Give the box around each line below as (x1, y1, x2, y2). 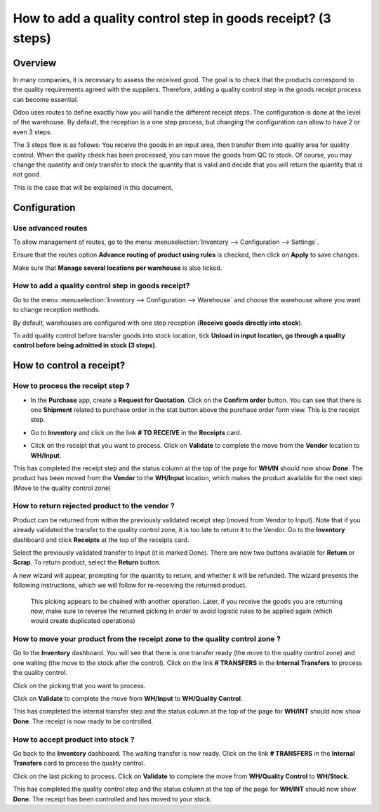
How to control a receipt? (13, 359, 126, 372)
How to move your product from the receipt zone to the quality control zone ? (13, 634, 281, 644)
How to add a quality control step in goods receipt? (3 (13, 11, 331, 26)
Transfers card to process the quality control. (13, 759, 145, 768)
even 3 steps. (13, 127, 53, 136)
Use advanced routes (13, 223, 88, 233)
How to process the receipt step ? (13, 381, 130, 391)
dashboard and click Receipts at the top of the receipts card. (13, 535, 189, 544)
